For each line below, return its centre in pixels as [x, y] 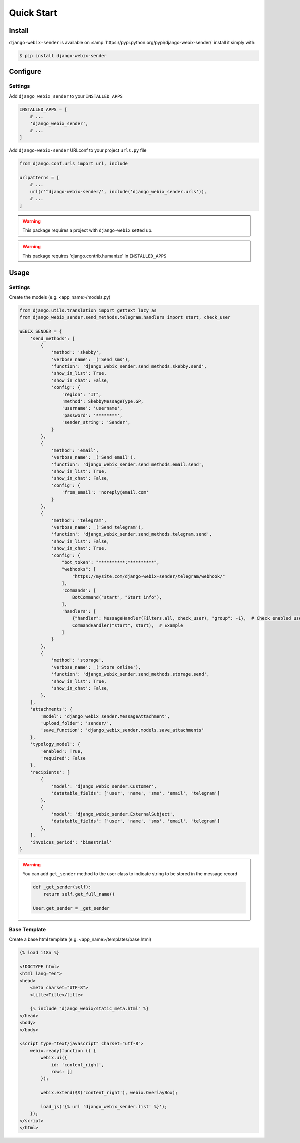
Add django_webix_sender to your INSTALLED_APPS [66, 96]
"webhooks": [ [79, 569]
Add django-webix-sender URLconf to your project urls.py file [78, 150]
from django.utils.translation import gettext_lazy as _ [91, 310]
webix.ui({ [54, 1058]
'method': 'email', [75, 450]
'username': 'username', [92, 408]
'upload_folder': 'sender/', [76, 723]
